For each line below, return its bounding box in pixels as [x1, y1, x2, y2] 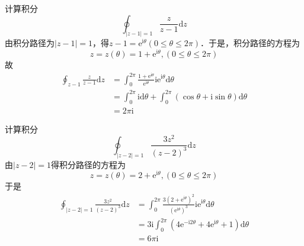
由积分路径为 [5, 37, 55, 49]
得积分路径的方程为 [51, 158, 126, 170]
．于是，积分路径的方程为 [200, 37, 300, 49]
